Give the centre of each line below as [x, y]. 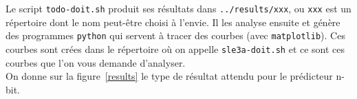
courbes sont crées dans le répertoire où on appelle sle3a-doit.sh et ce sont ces [175, 48]
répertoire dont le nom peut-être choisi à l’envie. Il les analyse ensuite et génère [173, 22]
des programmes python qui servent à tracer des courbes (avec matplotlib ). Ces [175, 35]
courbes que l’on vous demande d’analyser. [96, 62]
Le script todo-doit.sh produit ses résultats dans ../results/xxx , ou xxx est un [178, 8]
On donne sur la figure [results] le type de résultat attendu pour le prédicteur [169, 76]
